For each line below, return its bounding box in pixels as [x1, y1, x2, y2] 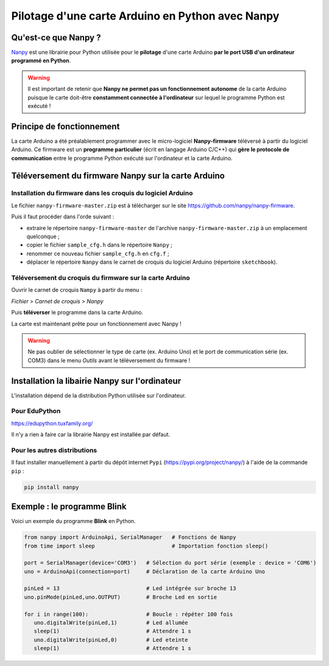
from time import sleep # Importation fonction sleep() [24, 542, 269, 549]
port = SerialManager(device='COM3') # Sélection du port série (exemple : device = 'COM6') [24, 559, 317, 566]
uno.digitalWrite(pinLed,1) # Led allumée [34, 620, 188, 626]
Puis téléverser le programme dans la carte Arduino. [11, 309, 143, 316]
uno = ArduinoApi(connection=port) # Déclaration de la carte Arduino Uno [24, 568, 265, 575]
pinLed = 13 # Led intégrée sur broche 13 [24, 585, 236, 592]
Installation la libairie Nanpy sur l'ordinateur [11, 375, 182, 386]
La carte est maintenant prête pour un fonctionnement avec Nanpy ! [11, 320, 182, 327]
